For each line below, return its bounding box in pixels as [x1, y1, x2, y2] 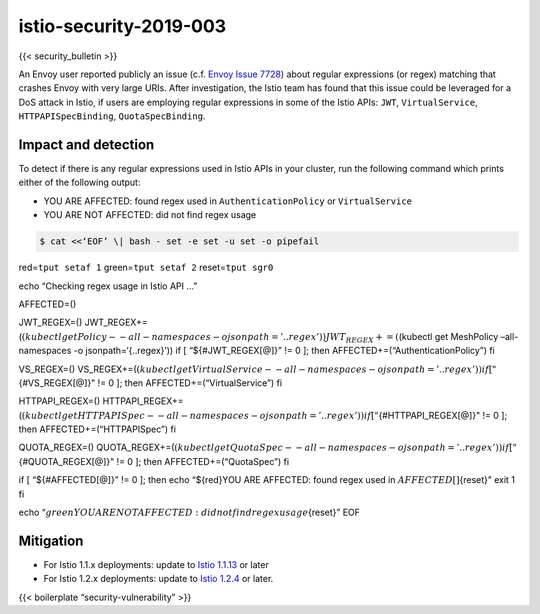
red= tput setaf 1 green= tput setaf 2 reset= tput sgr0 [18, 261, 274, 274]
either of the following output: [18, 176, 141, 189]
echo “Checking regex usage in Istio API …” [18, 280, 198, 292]
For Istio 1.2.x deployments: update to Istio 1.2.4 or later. [43, 573, 274, 585]
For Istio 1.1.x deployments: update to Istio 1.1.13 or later [43, 558, 269, 570]
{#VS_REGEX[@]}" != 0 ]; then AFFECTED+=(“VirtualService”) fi [18, 376, 283, 389]
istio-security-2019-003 [18, 15, 227, 37]
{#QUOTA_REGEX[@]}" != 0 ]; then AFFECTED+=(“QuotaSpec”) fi [18, 455, 290, 467]
